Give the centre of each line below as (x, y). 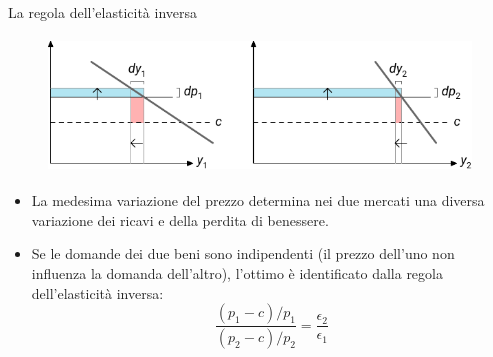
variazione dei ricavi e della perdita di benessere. (180, 219)
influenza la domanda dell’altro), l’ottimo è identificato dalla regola (237, 273)
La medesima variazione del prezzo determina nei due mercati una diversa (258, 200)
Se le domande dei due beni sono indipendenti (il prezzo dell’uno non (243, 253)
